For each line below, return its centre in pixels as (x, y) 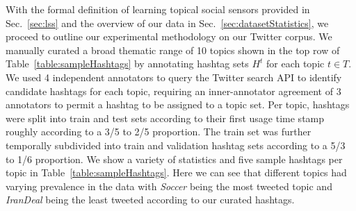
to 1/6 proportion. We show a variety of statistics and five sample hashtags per (174, 159)
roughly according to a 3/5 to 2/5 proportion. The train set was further (159, 132)
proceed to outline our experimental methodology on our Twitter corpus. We (169, 36)
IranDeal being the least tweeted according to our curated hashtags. (150, 200)
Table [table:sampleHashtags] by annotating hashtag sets (127, 64)
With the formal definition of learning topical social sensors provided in (158, 9)
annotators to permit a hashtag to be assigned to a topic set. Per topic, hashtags (178, 104)
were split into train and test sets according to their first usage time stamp (165, 118)
